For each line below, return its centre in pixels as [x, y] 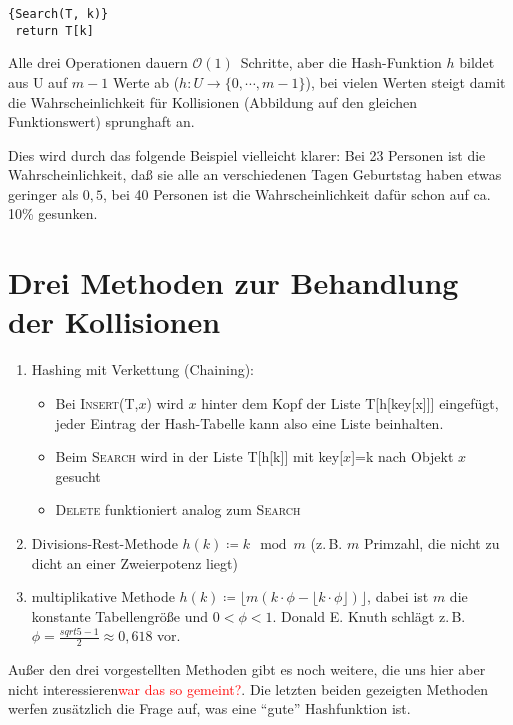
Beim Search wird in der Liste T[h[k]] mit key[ [199, 456]
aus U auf [38, 81]
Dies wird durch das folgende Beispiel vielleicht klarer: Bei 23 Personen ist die [247, 154]
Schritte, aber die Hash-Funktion [341, 62]
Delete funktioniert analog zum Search [178, 509]
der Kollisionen [114, 321]
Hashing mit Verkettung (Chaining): [143, 369]
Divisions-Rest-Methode [104, 542]
